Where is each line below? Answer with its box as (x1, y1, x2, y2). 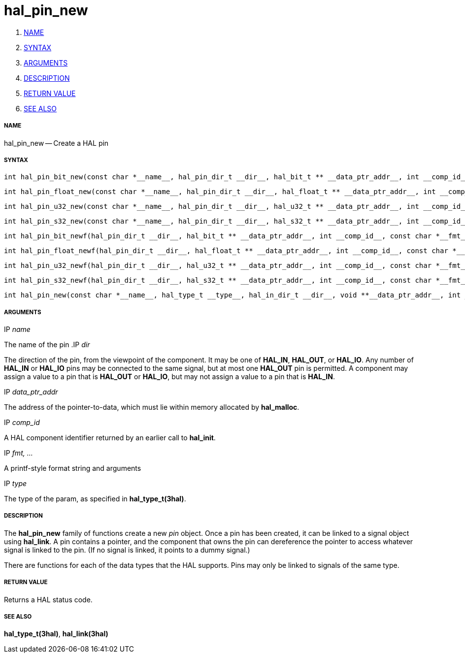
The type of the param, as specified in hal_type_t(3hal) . (4, 494, 186, 503)
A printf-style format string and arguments (4, 464, 141, 473)
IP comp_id (4, 418, 40, 427)
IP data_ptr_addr (4, 388, 58, 396)
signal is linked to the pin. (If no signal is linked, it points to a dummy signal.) (4, 545, 250, 554)
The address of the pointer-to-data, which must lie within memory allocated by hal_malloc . (4, 403, 299, 412)
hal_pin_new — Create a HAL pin (4, 138, 109, 147)
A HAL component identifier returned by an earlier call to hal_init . (4, 433, 216, 442)
